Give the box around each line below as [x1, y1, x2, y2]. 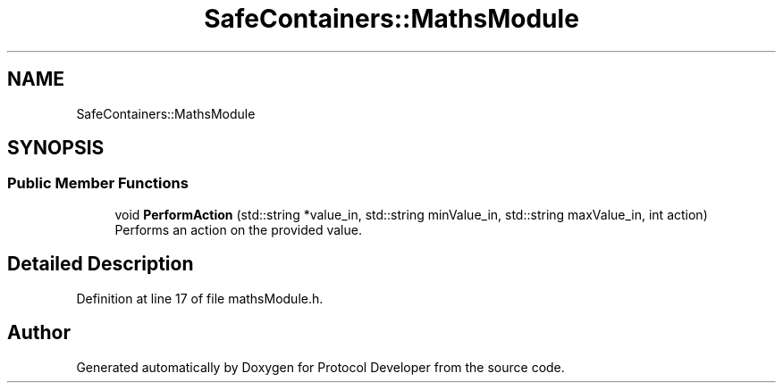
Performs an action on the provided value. [114, 221, 362, 237]
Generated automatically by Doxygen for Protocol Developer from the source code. [76, 359, 565, 375]
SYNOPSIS [7, 137, 105, 160]
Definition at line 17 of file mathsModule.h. [76, 290, 324, 306]
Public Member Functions [7, 174, 189, 193]
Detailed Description [7, 253, 194, 276]
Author [7, 321, 71, 344]
